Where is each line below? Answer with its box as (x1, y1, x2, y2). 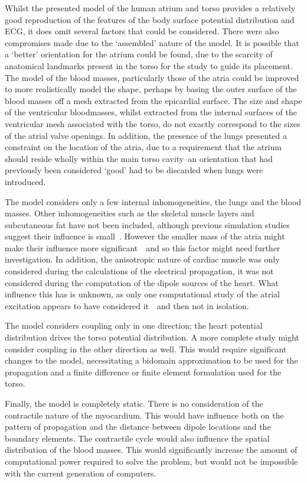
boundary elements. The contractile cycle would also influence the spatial (5, 432, 270, 444)
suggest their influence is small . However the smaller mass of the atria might (5, 230, 285, 242)
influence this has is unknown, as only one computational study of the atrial (5, 288, 280, 300)
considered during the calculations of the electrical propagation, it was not (5, 265, 274, 277)
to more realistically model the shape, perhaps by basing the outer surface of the (5, 83, 297, 95)
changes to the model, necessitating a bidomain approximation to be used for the (5, 354, 298, 367)
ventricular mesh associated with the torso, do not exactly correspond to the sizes (5, 117, 301, 129)
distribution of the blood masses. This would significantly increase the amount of (5, 443, 298, 456)
